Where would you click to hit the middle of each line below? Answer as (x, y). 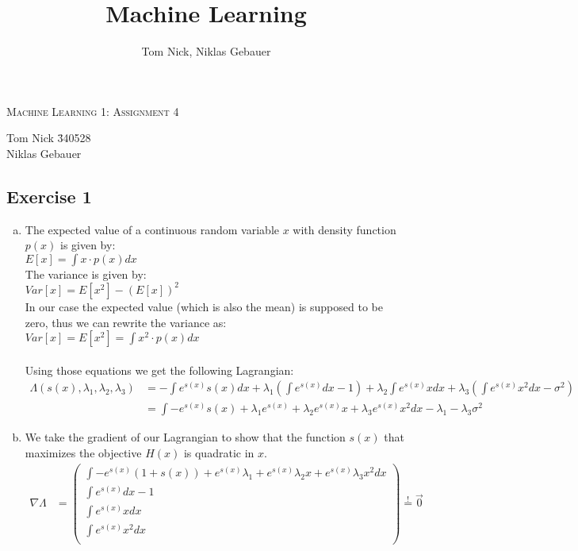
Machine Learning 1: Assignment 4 (93, 111)
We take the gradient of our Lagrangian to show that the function (185, 437)
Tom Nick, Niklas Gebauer (206, 51)
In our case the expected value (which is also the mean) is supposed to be (204, 306)
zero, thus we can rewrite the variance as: (126, 322)
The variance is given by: (86, 274)
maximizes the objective (83, 453)
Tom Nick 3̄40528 (49, 138)
